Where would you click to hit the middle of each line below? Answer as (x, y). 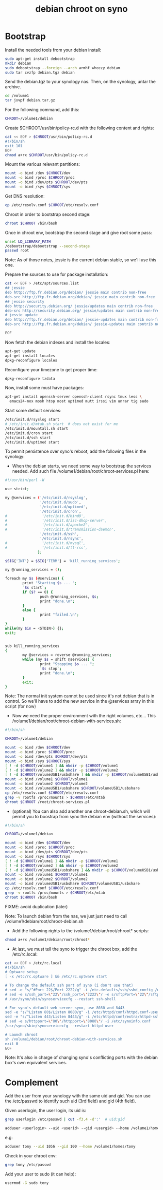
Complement (32, 1082)
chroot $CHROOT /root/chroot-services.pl (48, 802)
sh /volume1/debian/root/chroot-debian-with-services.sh (64, 1039)
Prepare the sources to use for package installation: (57, 274)
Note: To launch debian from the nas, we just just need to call (66, 916)
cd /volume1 (17, 96)
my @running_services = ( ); (33, 570)
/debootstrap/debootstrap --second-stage (48, 246)
